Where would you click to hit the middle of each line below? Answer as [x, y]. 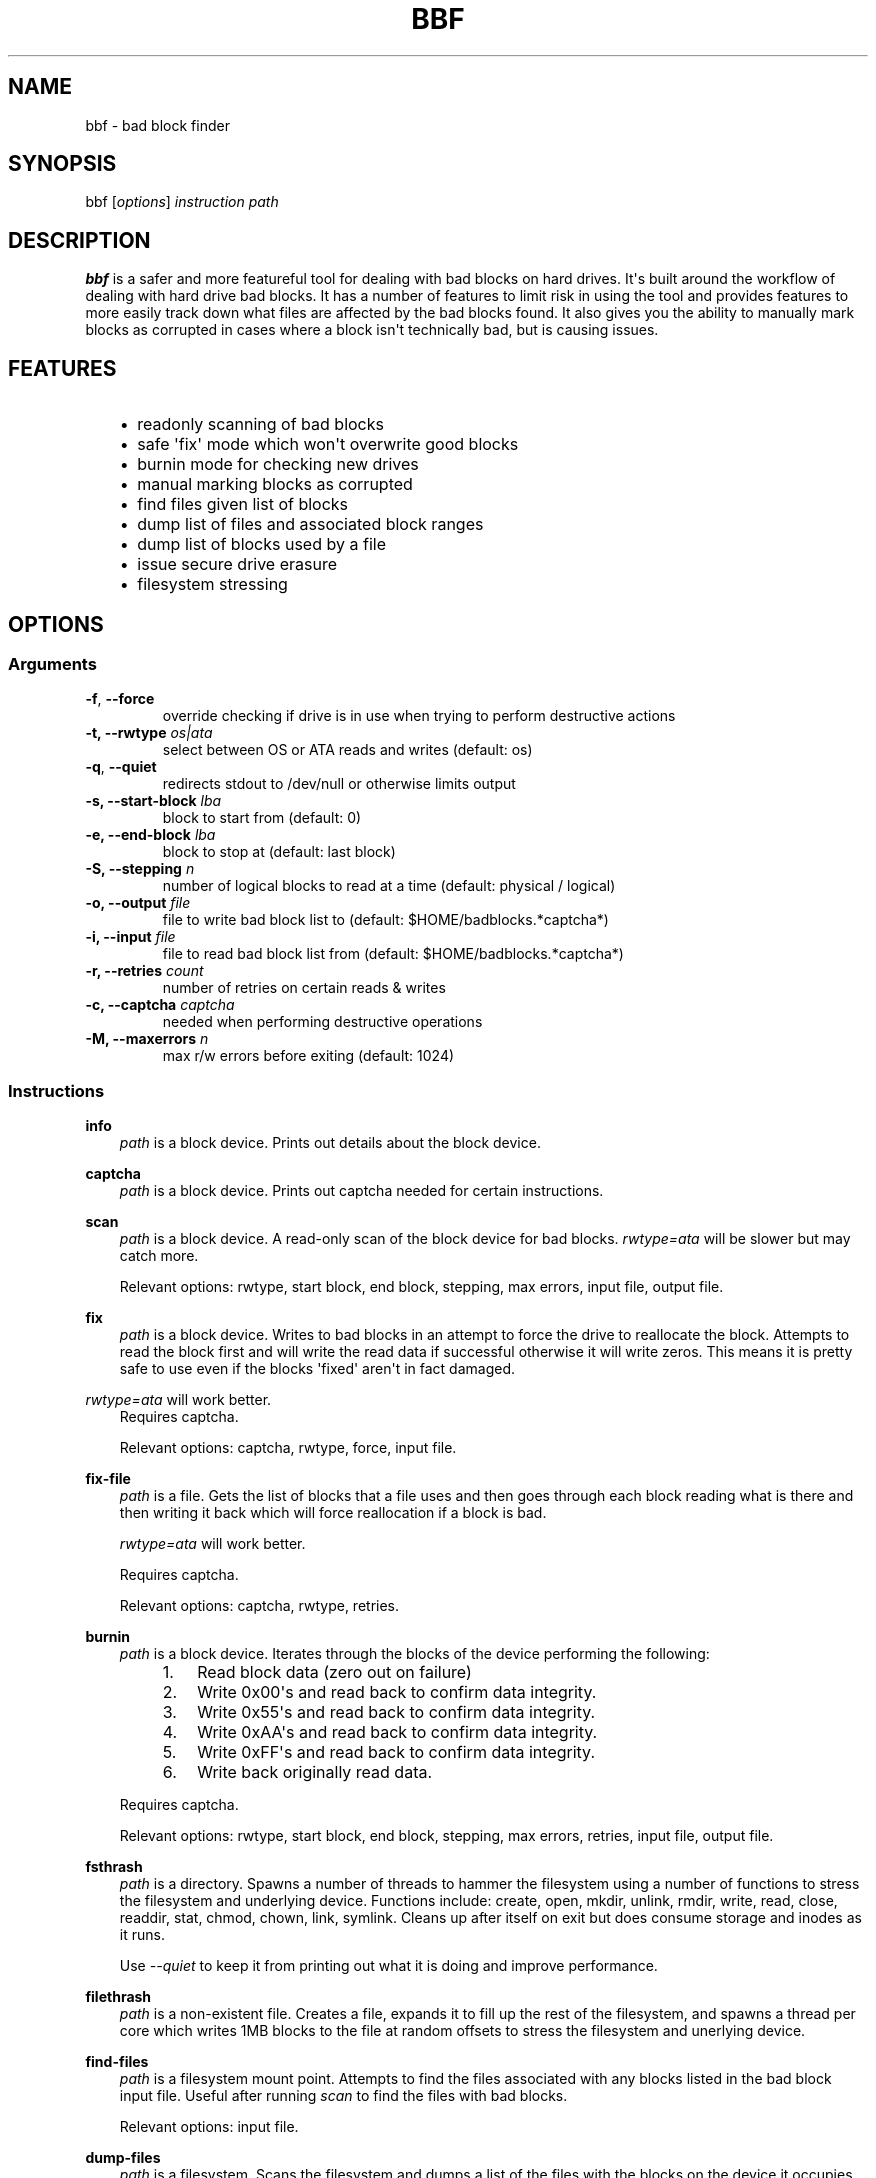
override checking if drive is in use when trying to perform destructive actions [419, 716]
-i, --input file [130, 937]
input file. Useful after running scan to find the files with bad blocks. [343, 2096]
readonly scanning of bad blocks [260, 424]
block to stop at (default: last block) [279, 852]
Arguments [52, 663]
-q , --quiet [121, 767]
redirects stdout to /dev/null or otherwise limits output [339, 784]
